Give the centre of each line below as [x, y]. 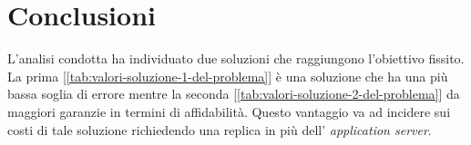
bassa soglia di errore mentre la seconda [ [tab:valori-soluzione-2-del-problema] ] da [234, 94]
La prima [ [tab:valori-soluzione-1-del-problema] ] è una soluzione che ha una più [228, 76]
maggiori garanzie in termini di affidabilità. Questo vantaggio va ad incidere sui [229, 111]
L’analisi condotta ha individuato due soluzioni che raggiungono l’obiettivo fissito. [236, 58]
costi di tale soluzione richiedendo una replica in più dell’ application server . [220, 129]
